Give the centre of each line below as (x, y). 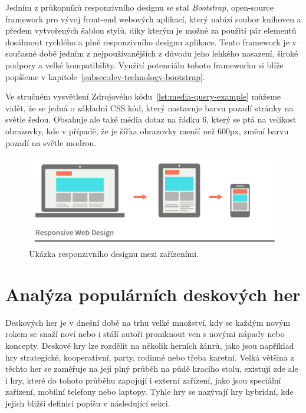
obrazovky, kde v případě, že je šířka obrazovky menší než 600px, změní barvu (147, 130)
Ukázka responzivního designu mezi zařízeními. (114, 254)
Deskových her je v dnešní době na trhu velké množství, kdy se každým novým (148, 322)
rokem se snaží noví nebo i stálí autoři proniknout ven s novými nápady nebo (145, 334)
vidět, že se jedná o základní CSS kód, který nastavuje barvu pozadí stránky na (149, 108)
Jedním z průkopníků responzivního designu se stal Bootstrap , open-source (139, 7)
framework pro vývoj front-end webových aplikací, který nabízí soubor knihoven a (153, 19)
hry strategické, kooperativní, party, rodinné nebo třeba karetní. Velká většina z (150, 357)
